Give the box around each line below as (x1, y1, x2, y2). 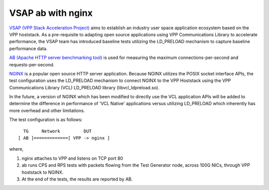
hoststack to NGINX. (21, 169, 64, 175)
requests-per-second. (9, 62, 55, 67)
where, (9, 146, 24, 152)
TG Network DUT (23, 128, 92, 134)
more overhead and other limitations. (9, 107, 85, 114)
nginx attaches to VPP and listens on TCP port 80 (21, 155, 123, 161)
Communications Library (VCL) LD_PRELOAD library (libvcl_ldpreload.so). (9, 84, 159, 90)
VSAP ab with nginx (9, 7, 93, 18)
